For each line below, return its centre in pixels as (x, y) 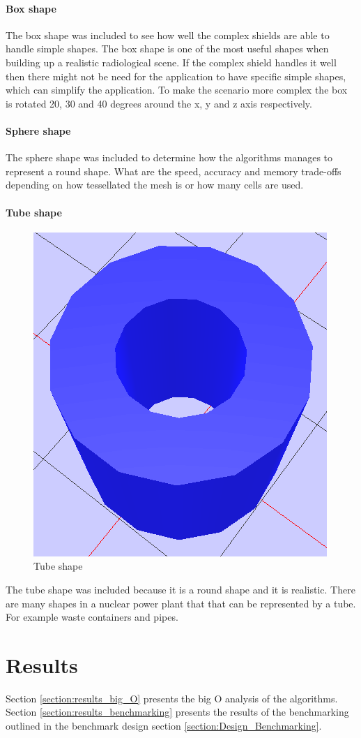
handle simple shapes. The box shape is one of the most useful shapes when (167, 49)
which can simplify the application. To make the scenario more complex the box (177, 90)
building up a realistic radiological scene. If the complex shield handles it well (171, 62)
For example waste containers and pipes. (92, 617)
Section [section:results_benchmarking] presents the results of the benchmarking (177, 712)
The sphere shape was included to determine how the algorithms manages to (169, 157)
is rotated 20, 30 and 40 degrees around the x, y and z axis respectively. (159, 103)
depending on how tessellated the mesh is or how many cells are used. (155, 185)
